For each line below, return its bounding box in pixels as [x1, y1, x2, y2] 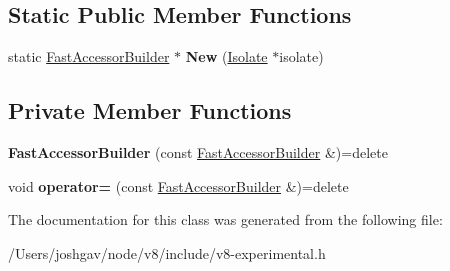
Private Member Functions [8, 95, 292, 126]
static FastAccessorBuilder [8, 46, 170, 67]
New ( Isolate [185, 46, 268, 67]
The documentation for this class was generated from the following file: [8, 209, 443, 230]
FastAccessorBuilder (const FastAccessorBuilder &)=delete [8, 142, 388, 162]
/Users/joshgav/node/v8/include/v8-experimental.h [8, 242, 326, 263]
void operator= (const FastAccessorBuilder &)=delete [8, 175, 349, 196]
